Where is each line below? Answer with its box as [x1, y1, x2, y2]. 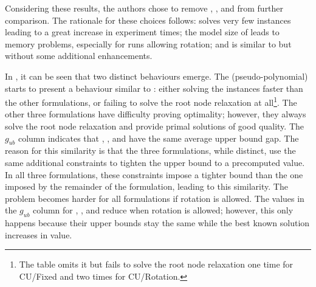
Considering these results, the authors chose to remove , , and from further [5, 2, 284, 14]
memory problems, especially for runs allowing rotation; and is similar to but [5, 37, 292, 50]
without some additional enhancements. [5, 49, 153, 62]
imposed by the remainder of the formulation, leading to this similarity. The [5, 180, 288, 193]
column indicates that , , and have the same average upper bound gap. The [18, 131, 299, 144]
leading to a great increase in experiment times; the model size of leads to [5, 26, 280, 38]
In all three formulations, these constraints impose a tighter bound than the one [5, 168, 303, 181]
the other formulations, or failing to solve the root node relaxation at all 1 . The [5, 94, 297, 108]
